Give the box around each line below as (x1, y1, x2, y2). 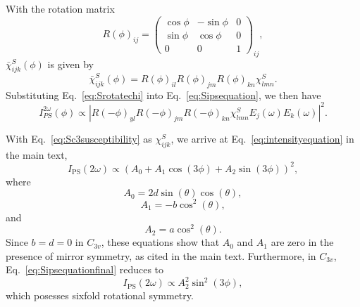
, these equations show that (101, 235, 220, 249)
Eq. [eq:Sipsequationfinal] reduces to (6, 262, 164, 277)
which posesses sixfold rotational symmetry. (6, 288, 194, 303)
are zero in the (271, 235, 334, 249)
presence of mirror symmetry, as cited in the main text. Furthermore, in (6, 248, 316, 263)
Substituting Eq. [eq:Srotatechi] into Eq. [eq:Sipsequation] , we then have (6, 87, 321, 102)
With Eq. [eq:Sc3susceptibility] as (6, 131, 152, 145)
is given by (47, 56, 94, 71)
